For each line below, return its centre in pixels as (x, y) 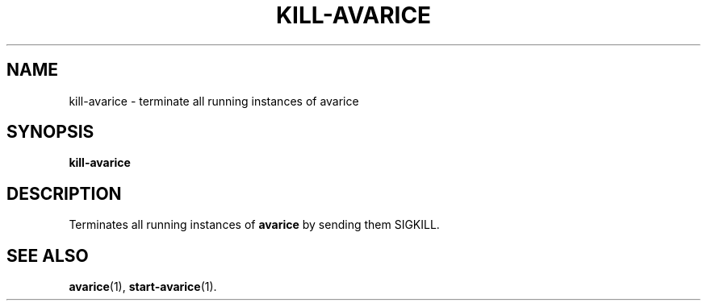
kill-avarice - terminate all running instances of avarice (214, 101)
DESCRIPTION (64, 193)
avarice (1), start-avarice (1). (143, 287)
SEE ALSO (48, 255)
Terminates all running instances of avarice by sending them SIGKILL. (254, 225)
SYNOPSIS (50, 132)
